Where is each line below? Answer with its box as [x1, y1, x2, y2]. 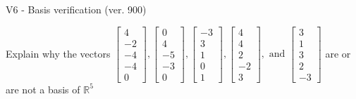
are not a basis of [6, 81, 80, 96]
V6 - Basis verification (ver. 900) [6, 2, 147, 16]
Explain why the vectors [6, 46, 111, 60]
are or [325, 46, 351, 60]
